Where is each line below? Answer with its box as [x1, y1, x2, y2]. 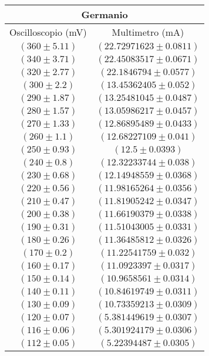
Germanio [81, 8, 128, 21]
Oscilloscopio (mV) [9, 25, 87, 39]
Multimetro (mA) [112, 25, 184, 39]
